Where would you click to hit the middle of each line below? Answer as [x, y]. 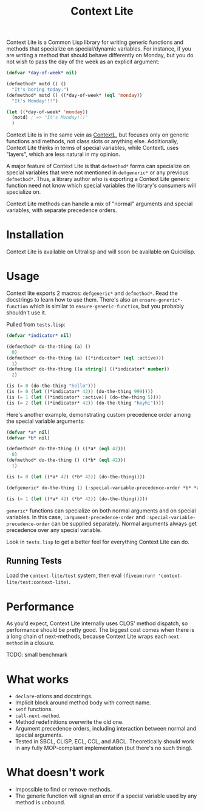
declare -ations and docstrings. [54, 696]
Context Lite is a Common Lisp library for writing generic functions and [95, 42]
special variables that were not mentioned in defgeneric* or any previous [97, 172]
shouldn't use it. [26, 313]
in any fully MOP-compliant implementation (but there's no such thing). [104, 748]
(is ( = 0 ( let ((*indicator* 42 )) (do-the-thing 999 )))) [80, 392]
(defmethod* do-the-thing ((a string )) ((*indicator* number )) [88, 369]
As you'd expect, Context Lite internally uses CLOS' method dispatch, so [97, 623]
